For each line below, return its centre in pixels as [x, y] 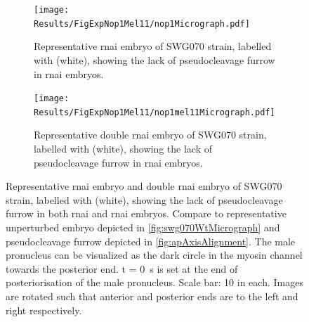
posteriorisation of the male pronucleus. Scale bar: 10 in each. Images [154, 282]
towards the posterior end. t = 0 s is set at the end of [122, 268]
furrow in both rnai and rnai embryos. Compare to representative [146, 213]
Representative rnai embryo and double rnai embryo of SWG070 [144, 186]
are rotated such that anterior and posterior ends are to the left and [152, 296]
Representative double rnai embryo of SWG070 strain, [150, 135]
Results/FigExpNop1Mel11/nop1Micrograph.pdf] [142, 24]
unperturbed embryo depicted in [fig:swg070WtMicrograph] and [143, 227]
